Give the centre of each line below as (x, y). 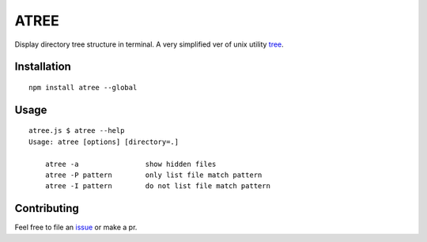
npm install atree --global (83, 87)
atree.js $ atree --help (77, 131)
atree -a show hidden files (130, 164)
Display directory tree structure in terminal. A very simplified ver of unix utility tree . (149, 44)
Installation (43, 67)
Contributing (47, 208)
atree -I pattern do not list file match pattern (157, 186)
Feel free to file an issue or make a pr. (76, 227)
